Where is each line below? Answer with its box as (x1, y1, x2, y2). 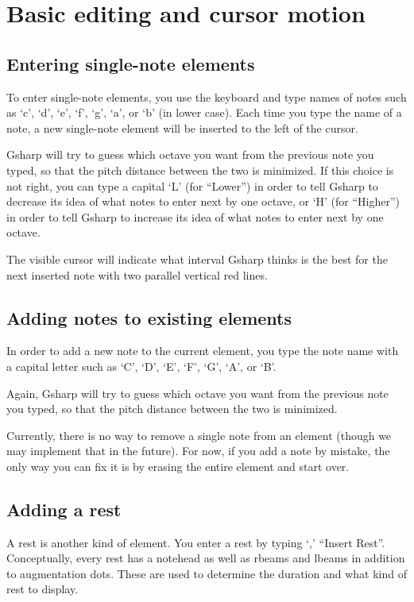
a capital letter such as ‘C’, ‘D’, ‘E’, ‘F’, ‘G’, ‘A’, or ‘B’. (6, 357, 277, 374)
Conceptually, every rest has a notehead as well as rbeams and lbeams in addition (6, 550, 405, 566)
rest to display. (6, 581, 79, 597)
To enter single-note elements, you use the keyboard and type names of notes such (6, 88, 407, 105)
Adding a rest (6, 496, 122, 521)
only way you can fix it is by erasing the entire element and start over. (6, 457, 350, 474)
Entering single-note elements (6, 51, 255, 75)
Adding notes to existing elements (6, 305, 292, 330)
